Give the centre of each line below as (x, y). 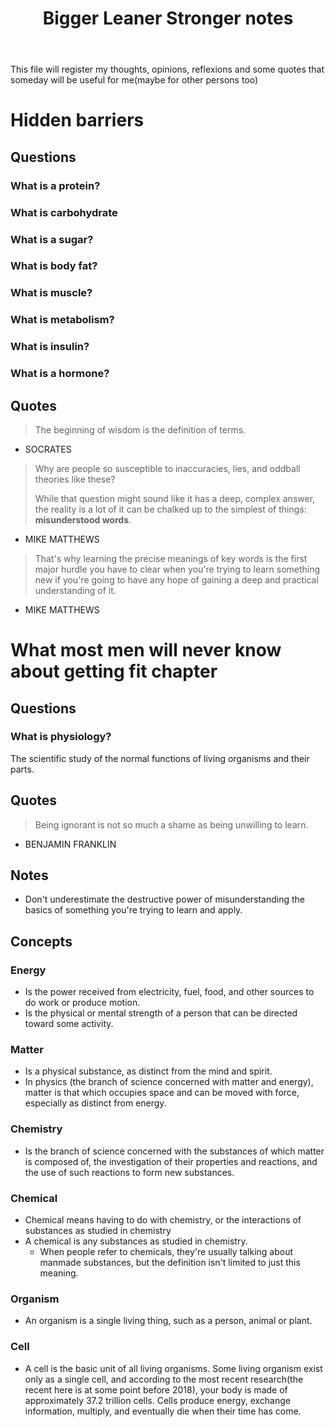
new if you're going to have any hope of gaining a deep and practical (176, 579)
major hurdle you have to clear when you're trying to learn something (177, 569)
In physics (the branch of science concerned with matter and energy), (169, 1082)
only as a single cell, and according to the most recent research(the (164, 1379)
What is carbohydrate (64, 212)
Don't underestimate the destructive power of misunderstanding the (165, 899)
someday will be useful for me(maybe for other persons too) (134, 80)
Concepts (41, 941)
